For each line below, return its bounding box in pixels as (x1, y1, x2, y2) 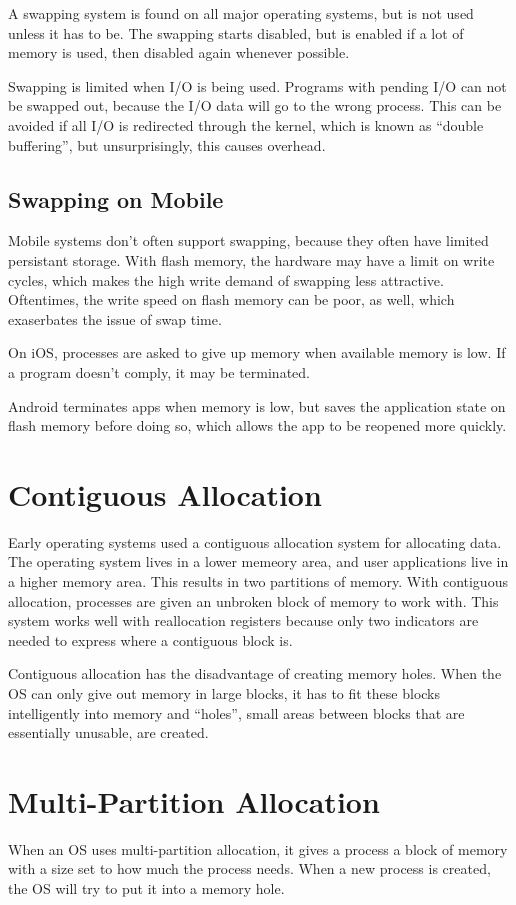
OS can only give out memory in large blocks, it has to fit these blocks (8, 682, 441, 703)
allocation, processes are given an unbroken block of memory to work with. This (8, 590, 499, 611)
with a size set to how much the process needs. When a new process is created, (8, 858, 491, 879)
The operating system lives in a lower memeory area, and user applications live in (8, 551, 509, 572)
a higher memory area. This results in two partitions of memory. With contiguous (8, 571, 508, 592)
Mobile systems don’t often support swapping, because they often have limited (8, 230, 489, 251)
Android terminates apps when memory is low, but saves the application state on (8, 395, 506, 416)
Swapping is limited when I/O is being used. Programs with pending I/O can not (8, 75, 507, 96)
